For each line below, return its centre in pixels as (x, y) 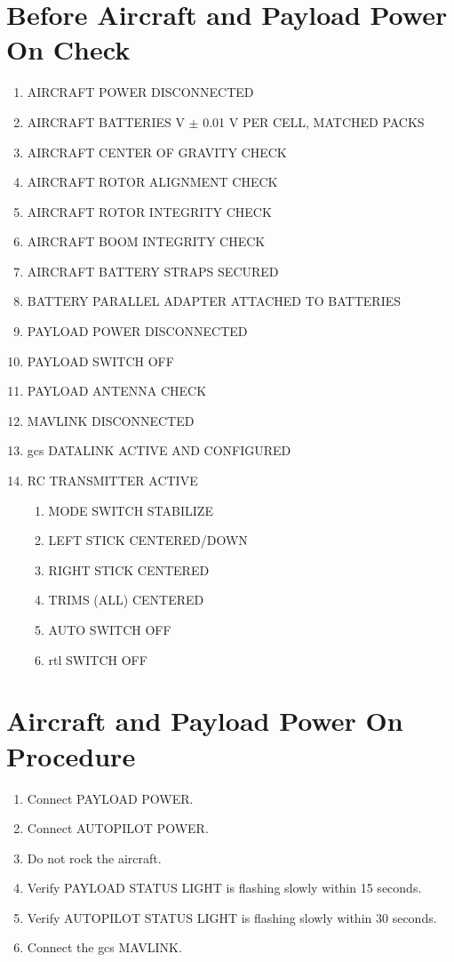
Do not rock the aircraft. (94, 858)
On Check (68, 49)
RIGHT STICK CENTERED (129, 569)
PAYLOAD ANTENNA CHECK (117, 391)
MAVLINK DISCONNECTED (111, 420)
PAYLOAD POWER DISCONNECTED (137, 331)
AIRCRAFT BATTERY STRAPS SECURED (153, 271)
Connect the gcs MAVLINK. (104, 947)
